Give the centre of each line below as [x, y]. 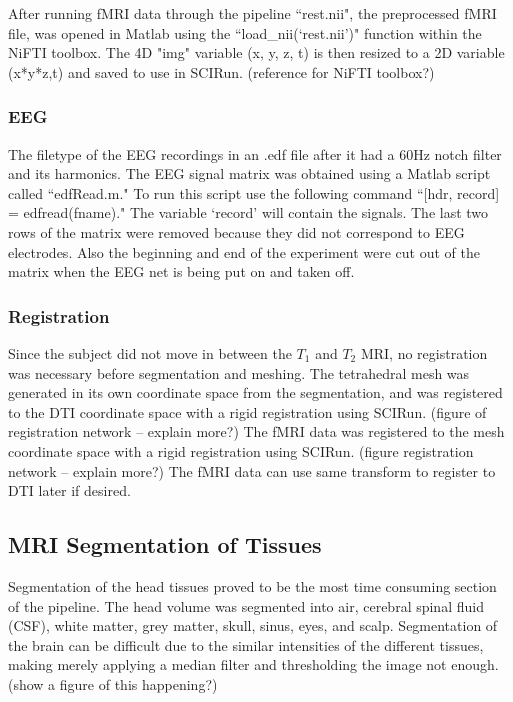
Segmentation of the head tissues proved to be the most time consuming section [252, 585]
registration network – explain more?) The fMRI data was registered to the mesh [256, 431]
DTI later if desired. [69, 490]
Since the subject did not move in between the [150, 352]
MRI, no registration [424, 352]
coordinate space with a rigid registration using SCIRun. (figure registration [241, 450]
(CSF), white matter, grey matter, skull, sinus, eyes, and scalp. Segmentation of [253, 625]
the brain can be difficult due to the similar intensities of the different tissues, [246, 644]
